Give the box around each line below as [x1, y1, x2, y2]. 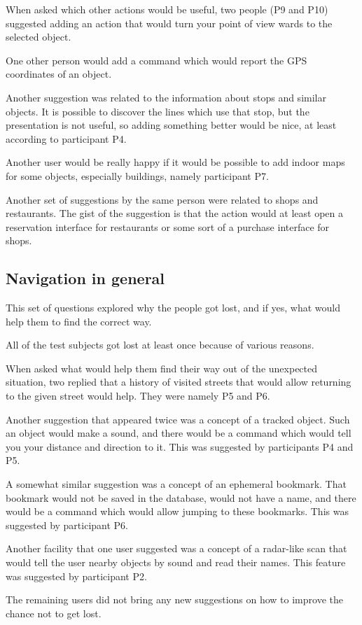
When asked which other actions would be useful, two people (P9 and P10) [6, 2, 328, 16]
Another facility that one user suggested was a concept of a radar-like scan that [6, 541, 347, 556]
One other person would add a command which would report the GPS [6, 52, 307, 67]
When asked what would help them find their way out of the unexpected [6, 360, 318, 375]
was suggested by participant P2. [6, 568, 147, 583]
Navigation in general [6, 267, 165, 289]
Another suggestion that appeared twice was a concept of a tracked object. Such [6, 412, 350, 426]
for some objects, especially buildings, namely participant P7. [6, 168, 269, 183]
